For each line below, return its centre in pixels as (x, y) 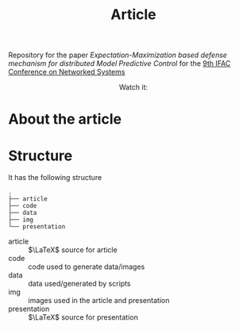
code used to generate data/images (87, 267)
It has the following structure (55, 178)
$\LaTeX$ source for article (73, 250)
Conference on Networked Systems (67, 72)
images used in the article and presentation (99, 301)
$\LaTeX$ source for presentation (83, 317)
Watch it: (133, 87)
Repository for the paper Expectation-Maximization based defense (118, 55)
